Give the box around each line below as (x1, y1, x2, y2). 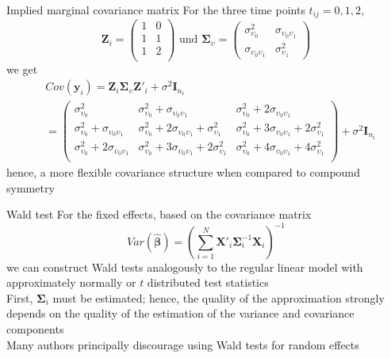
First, (6, 289, 33, 306)
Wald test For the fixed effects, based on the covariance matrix (6, 206, 312, 223)
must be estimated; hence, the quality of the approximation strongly (52, 289, 385, 306)
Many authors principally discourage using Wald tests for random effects (6, 336, 359, 352)
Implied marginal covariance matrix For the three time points (6, 2, 305, 17)
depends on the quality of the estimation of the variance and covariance (6, 305, 355, 322)
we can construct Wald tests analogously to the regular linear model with (6, 258, 363, 275)
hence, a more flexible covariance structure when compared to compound (6, 164, 360, 181)
